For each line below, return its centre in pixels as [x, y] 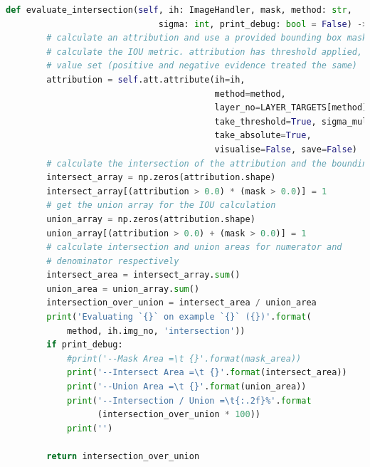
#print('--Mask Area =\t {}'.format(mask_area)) [184, 358]
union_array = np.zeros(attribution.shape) [151, 219]
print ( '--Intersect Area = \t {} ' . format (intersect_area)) [207, 373]
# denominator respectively [113, 261]
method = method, [250, 94]
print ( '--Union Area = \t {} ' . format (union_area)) [186, 387]
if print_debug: [85, 345]
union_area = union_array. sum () [123, 289]
